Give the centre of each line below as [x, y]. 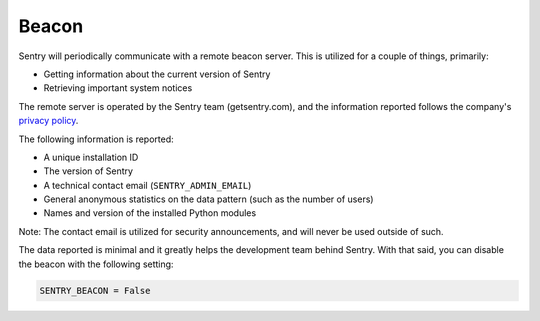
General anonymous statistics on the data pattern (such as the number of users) [208, 199]
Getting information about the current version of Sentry [157, 74]
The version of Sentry [88, 171]
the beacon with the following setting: [96, 264]
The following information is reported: [96, 139]
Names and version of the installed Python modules [150, 213]
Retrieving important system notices [118, 88]
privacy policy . [48, 121]
